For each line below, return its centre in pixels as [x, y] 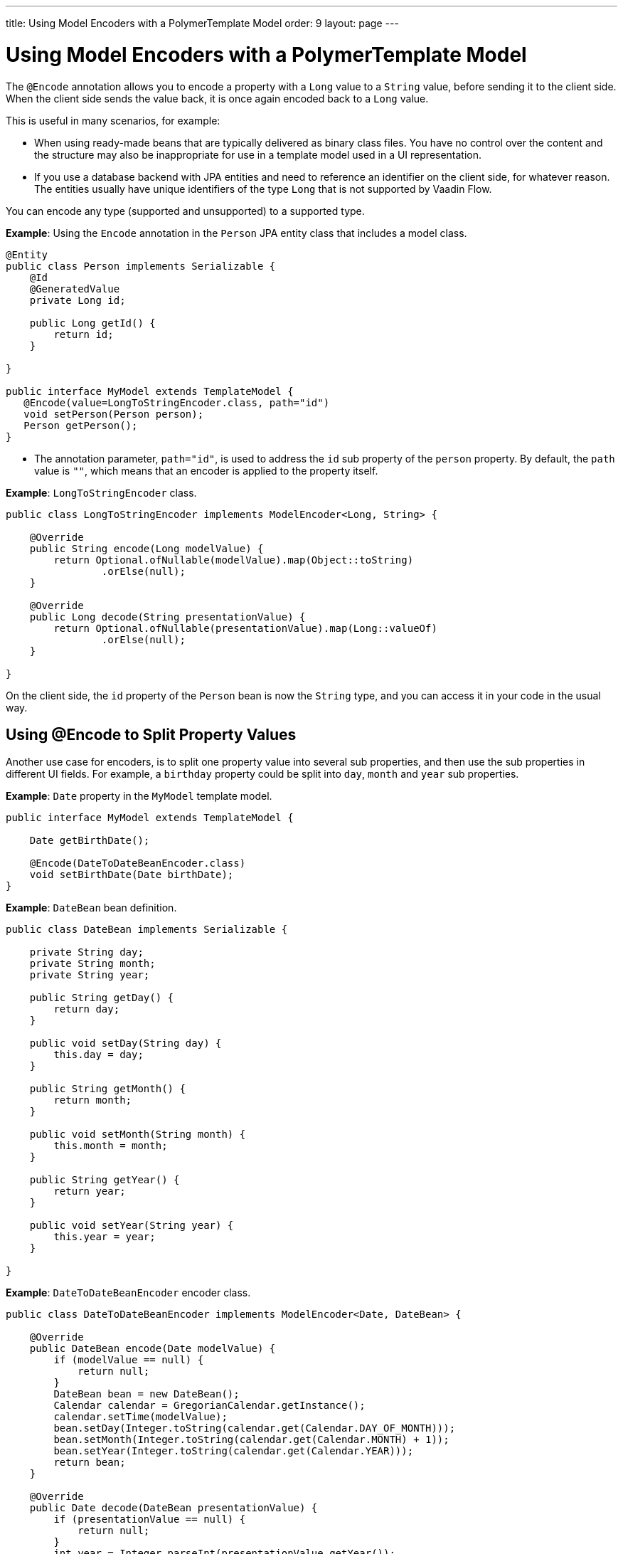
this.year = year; [105, 1237]
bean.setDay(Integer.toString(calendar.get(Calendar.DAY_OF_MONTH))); [255, 1428]
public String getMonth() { [107, 1089]
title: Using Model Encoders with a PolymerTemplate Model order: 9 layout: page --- [202, 23]
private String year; [90, 975]
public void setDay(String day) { [126, 1043]
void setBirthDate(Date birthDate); [132, 875]
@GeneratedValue [75, 289]
